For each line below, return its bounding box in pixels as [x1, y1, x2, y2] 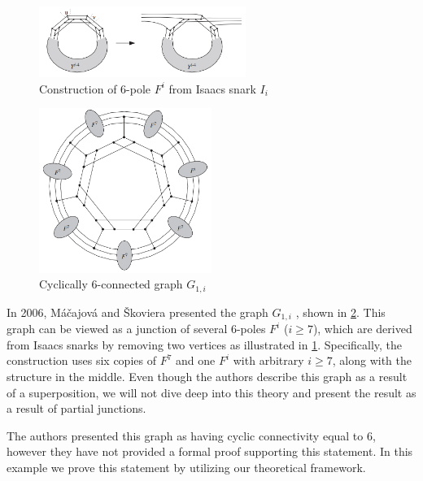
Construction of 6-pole [39, 80, 151, 97]
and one [175, 352, 216, 369]
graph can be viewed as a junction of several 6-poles [7, 320, 266, 337]
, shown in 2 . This [295, 303, 386, 320]
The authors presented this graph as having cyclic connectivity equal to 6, [7, 427, 376, 444]
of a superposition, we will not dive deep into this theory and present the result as [7, 383, 416, 401]
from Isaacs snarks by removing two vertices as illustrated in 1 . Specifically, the [7, 336, 403, 353]
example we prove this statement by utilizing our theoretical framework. [7, 458, 366, 475]
